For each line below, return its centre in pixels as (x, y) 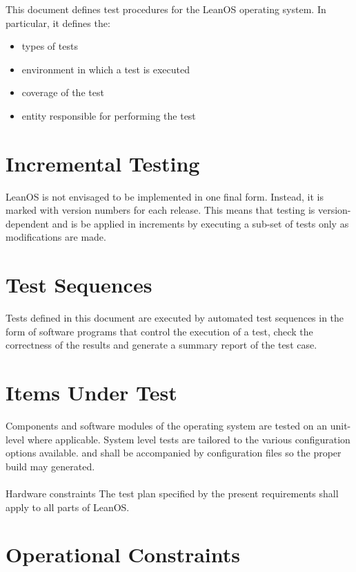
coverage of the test (63, 92)
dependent (28, 223)
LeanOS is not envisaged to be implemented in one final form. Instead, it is (165, 196)
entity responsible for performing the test (109, 115)
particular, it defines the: (58, 22)
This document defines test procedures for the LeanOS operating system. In (166, 9)
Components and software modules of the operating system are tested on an (167, 426)
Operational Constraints (123, 554)
